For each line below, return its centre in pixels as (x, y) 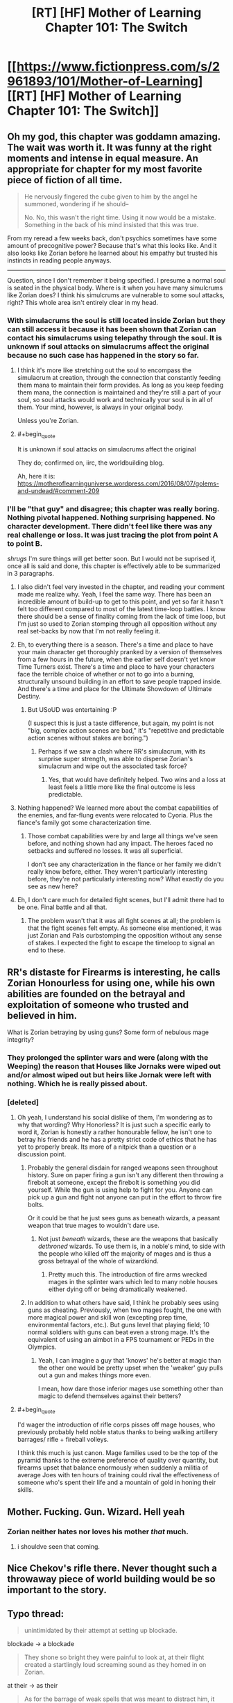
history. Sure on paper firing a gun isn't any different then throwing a (126, 1175)
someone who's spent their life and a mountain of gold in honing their (116, 1482)
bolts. (36, 1205)
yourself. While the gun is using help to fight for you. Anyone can (120, 1190)
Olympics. (42, 1347)
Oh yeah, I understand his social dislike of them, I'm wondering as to (115, 1118)
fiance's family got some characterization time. (84, 823)
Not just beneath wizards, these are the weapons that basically (128, 1239)
